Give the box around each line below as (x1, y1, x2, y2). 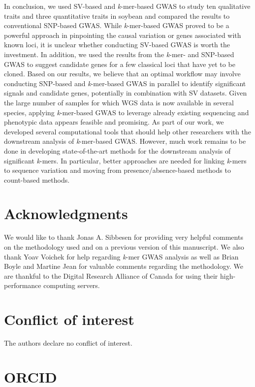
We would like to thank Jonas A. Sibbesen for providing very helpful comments (4, 232, 243, 242)
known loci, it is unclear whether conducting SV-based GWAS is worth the (4, 39, 230, 50)
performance (4, 280, 41, 290)
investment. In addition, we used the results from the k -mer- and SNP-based (4, 49, 234, 59)
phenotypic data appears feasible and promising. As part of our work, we (4, 117, 224, 127)
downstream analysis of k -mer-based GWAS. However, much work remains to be (4, 136, 246, 146)
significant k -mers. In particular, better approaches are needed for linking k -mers (4, 155, 247, 165)
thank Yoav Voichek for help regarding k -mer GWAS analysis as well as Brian (4, 251, 239, 261)
